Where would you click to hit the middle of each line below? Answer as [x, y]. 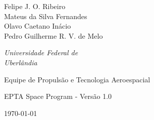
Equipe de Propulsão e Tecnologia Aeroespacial [77, 79]
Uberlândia [21, 62]
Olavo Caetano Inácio [38, 26]
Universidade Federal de [41, 52]
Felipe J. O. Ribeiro [35, 6]
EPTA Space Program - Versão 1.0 [58, 96]
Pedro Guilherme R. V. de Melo [54, 35]
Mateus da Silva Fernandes [46, 16]
